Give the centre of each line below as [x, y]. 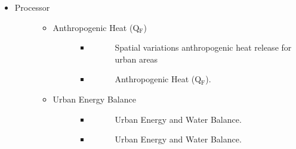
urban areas [136, 59]
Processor [32, 7]
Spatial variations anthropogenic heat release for [203, 47]
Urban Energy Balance [94, 99]
